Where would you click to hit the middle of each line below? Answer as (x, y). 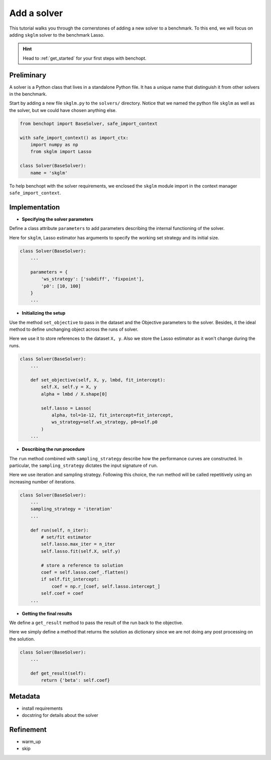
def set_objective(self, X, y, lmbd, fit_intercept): (98, 380)
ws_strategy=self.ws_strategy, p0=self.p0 (104, 422)
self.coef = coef (62, 593)
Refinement (28, 730)
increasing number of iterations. (42, 481)
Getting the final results (47, 613)
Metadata (25, 696)
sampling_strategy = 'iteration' (72, 509)
